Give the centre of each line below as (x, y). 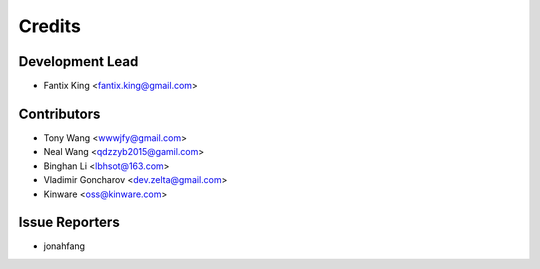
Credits (50, 26)
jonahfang (64, 246)
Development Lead (78, 61)
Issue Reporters (69, 222)
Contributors (59, 113)
